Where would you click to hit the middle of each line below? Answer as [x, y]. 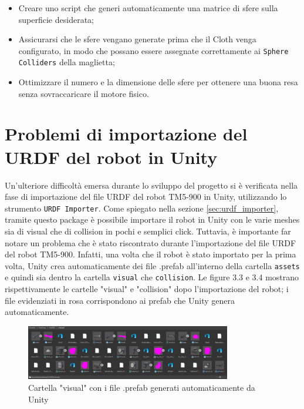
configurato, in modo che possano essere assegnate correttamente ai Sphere [153, 50]
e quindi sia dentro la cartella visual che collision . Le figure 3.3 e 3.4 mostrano [152, 277]
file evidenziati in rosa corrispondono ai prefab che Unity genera [120, 300]
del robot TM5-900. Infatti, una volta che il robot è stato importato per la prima [151, 254]
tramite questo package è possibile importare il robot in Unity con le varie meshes [152, 219]
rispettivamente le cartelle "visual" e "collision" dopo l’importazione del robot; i [147, 289]
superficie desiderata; [56, 19]
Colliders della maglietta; [67, 62]
